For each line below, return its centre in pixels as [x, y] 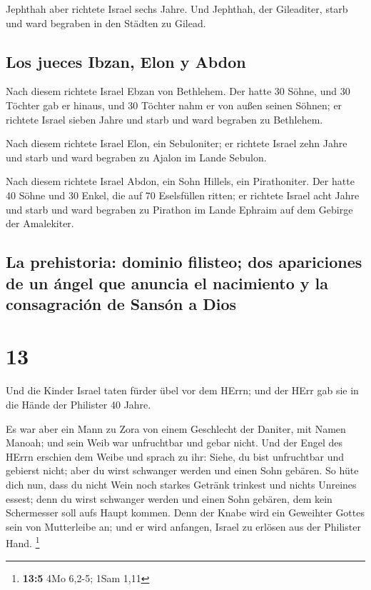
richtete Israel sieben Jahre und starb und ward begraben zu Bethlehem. [164, 119]
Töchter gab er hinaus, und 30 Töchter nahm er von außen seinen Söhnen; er [174, 105]
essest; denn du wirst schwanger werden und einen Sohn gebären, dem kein [169, 498]
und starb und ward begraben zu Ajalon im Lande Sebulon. [136, 157]
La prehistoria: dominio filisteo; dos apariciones [184, 262]
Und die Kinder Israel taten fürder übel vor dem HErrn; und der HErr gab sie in [182, 390]
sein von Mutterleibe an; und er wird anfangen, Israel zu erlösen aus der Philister [183, 526]
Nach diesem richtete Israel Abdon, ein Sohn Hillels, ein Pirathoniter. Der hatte [180, 181]
